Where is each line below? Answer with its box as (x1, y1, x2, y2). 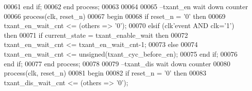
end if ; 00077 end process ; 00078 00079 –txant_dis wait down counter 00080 (4, 58, 231, 68)
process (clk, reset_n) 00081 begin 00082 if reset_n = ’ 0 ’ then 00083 (4, 68, 206, 78)
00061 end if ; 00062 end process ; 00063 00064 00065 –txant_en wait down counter (4, 1, 248, 11)
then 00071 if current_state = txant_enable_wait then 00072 (4, 30, 188, 40)
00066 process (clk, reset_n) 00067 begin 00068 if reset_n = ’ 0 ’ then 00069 (4, 11, 226, 21)
